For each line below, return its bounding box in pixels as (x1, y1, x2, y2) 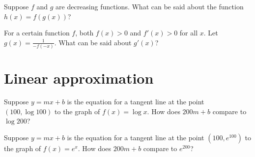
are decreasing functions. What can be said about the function (56, 1, 244, 11)
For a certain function (4, 28, 70, 38)
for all (179, 28, 198, 38)
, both (75, 28, 94, 38)
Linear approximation (4, 68, 154, 88)
